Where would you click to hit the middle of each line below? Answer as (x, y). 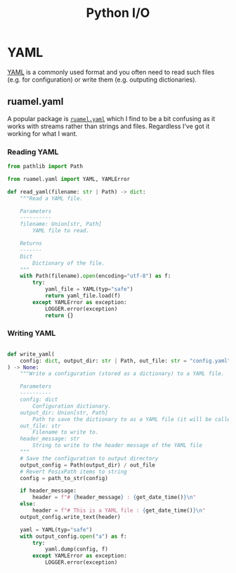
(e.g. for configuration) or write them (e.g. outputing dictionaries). (102, 80)
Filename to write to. (66, 432)
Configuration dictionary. (72, 406)
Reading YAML (33, 151)
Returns (31, 244)
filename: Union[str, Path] (61, 224)
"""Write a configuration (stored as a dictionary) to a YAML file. (122, 374)
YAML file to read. (61, 231)
